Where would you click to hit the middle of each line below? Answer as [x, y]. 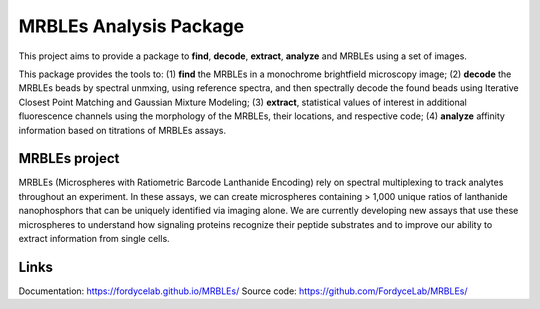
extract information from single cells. [94, 238]
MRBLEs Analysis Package [131, 26]
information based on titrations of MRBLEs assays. [122, 130]
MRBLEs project [69, 158]
